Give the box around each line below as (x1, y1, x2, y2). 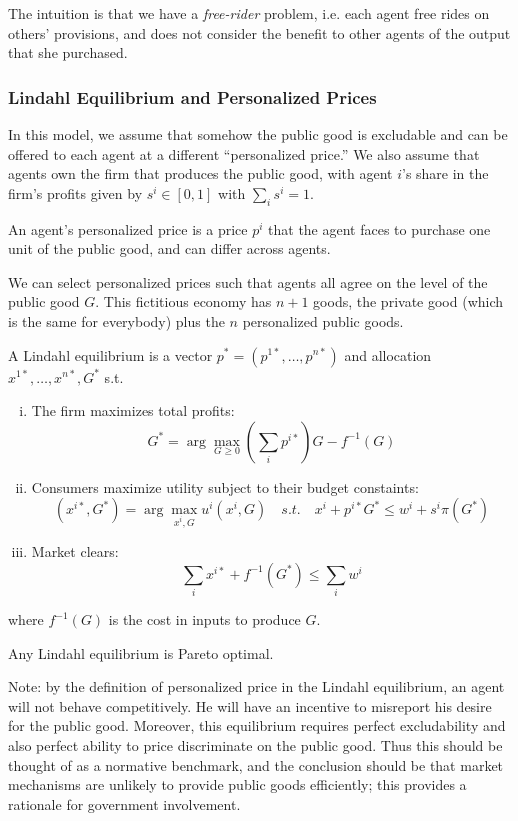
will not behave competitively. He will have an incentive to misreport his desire (8, 695, 492, 716)
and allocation (344, 344, 432, 365)
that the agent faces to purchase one (268, 218, 491, 239)
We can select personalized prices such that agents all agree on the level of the (8, 271, 488, 292)
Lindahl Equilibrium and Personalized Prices (8, 84, 377, 109)
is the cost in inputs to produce (108, 609, 301, 630)
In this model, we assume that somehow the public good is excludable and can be (8, 124, 508, 144)
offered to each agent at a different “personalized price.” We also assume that (8, 143, 480, 164)
